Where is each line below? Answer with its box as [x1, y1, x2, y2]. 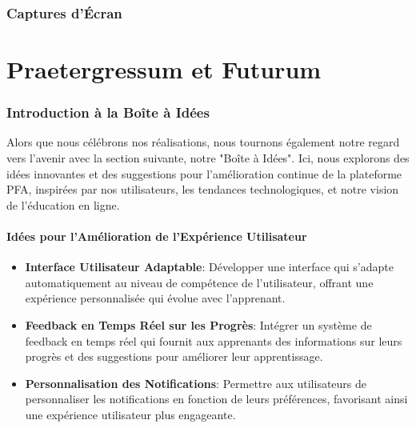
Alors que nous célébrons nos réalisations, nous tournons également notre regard [6, 134, 400, 150]
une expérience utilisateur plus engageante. [25, 406, 236, 422]
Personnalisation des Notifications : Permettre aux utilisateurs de [25, 374, 367, 391]
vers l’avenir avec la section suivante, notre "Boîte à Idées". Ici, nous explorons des [6, 150, 410, 166]
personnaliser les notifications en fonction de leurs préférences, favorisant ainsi [25, 390, 408, 407]
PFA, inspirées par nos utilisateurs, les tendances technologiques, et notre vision [6, 181, 399, 198]
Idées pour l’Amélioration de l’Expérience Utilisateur [6, 228, 307, 244]
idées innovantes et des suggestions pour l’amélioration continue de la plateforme [6, 165, 402, 182]
